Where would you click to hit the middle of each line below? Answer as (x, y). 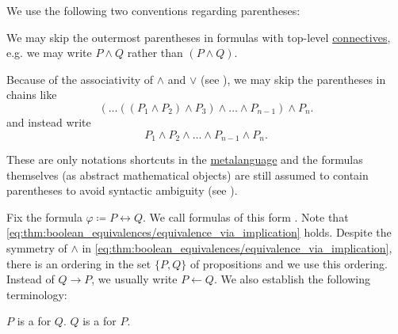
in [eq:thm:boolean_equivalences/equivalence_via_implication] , (237, 247)
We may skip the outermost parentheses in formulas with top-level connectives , (199, 37)
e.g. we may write (49, 53)
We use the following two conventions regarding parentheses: (153, 10)
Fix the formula (44, 216)
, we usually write (134, 279)
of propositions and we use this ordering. (289, 263)
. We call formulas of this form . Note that (245, 216)
